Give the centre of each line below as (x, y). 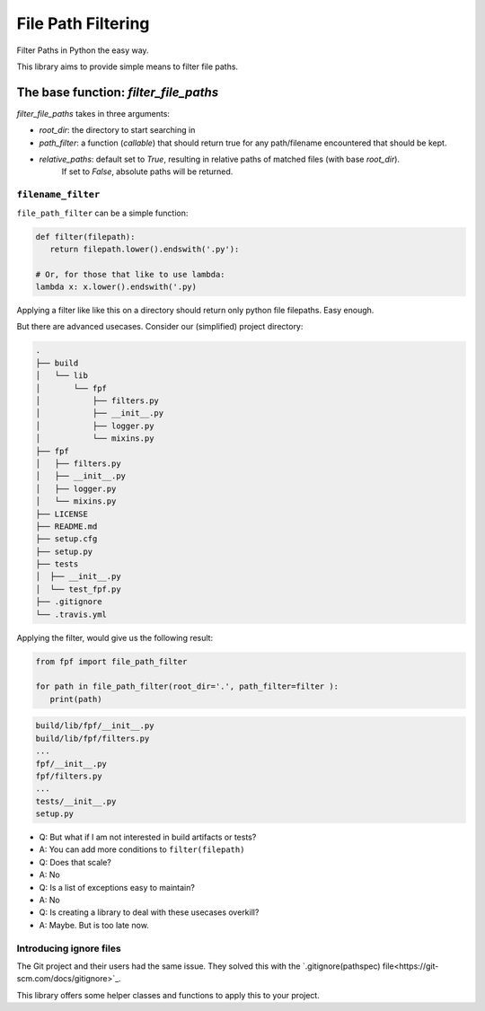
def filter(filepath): (85, 237)
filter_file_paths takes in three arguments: (93, 113)
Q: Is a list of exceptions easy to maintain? (117, 887)
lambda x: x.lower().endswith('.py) (116, 287)
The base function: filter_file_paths (118, 92)
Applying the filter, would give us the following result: (115, 637)
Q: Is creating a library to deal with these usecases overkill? (149, 912)
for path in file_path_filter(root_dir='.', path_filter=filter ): (187, 686)
